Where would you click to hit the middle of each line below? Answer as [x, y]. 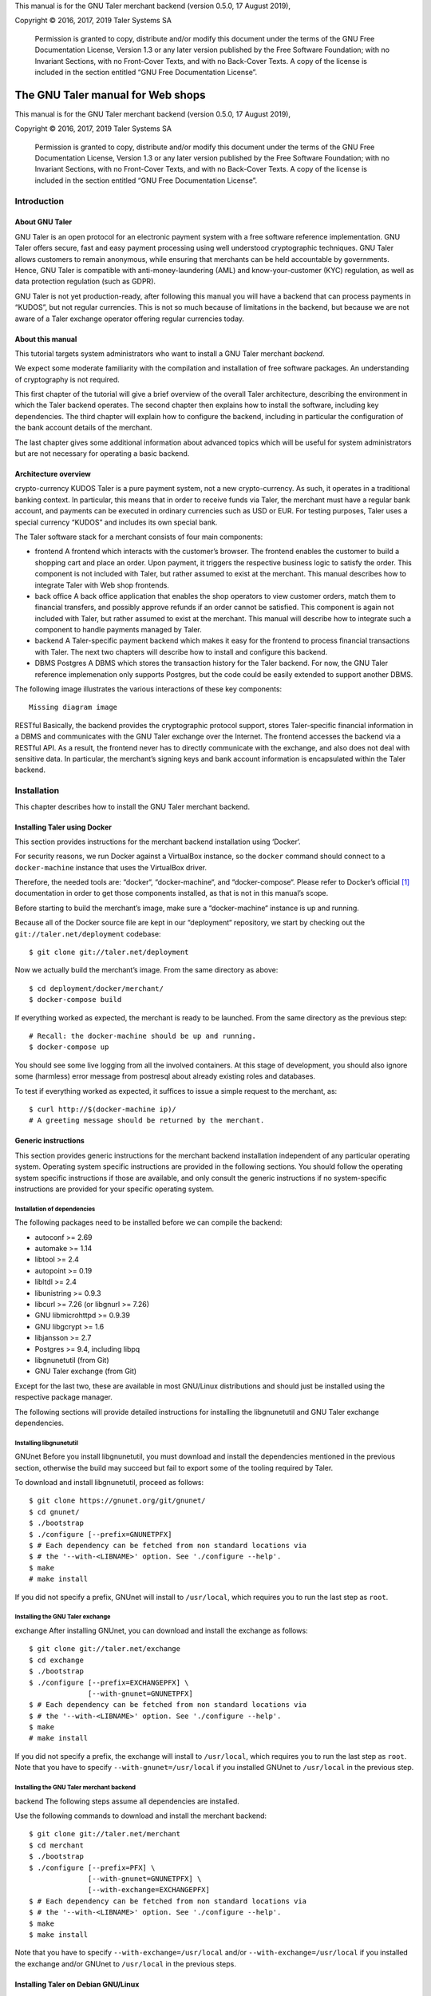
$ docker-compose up [69, 1047]
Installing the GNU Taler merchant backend [75, 1788]
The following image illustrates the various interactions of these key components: [148, 689]
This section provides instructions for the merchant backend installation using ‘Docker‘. [158, 842]
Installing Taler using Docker [63, 827]
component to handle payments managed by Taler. [119, 630]
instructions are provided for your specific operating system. [115, 1189]
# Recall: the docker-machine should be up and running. [143, 1036]
